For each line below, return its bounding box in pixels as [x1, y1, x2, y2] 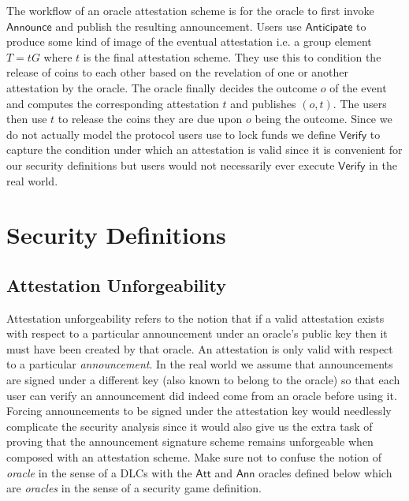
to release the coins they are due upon [58, 110, 243, 127]
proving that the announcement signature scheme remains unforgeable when [6, 433, 374, 450]
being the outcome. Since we [255, 110, 392, 127]
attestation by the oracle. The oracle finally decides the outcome [6, 79, 318, 95]
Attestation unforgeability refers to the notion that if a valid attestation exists [6, 309, 385, 326]
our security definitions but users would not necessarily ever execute [6, 156, 335, 173]
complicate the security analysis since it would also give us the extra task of [6, 417, 373, 434]
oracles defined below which [258, 464, 392, 480]
